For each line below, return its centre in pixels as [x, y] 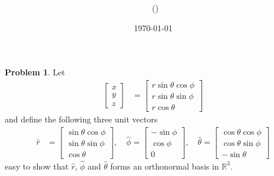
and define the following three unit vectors [81, 119]
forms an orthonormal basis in [165, 166]
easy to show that [37, 166]
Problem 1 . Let [35, 72]
